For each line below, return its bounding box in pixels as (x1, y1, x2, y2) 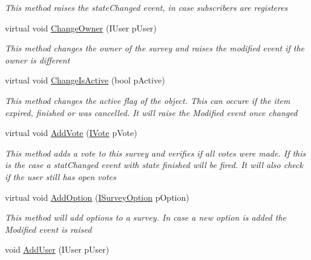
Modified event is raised (5, 223, 92, 235)
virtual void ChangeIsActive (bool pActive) (5, 74, 165, 86)
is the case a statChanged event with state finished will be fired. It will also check (5, 158, 303, 171)
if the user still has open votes (5, 170, 116, 183)
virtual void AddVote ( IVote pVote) (5, 126, 137, 139)
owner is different (5, 53, 70, 66)
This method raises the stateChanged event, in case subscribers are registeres (5, 1, 288, 13)
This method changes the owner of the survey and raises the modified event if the (5, 42, 305, 54)
